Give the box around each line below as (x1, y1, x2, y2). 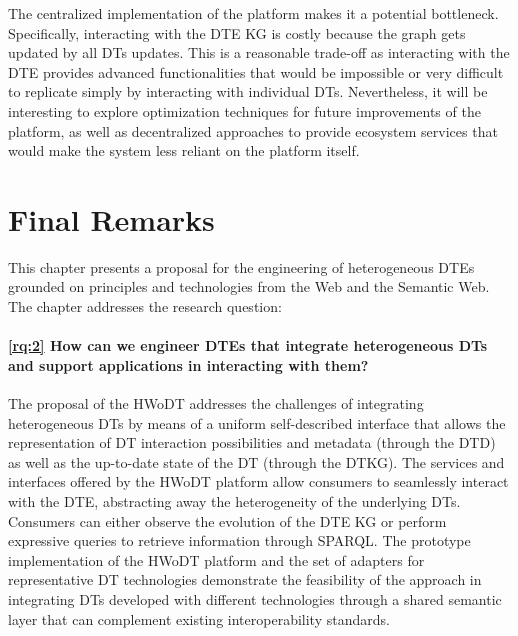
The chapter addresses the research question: (8, 296, 282, 317)
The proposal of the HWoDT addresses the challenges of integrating (8, 393, 424, 414)
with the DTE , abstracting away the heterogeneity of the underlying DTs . (8, 491, 461, 512)
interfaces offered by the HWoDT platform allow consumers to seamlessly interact (8, 471, 509, 492)
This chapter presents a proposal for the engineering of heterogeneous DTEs (8, 256, 475, 277)
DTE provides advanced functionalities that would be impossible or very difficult (8, 61, 504, 82)
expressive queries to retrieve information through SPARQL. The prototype (8, 530, 471, 551)
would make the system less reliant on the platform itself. (8, 140, 360, 161)
